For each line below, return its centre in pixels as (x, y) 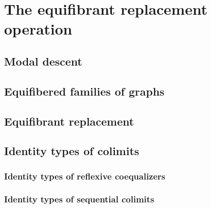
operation (38, 29)
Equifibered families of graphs (84, 91)
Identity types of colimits (72, 151)
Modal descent (43, 61)
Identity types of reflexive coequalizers (85, 176)
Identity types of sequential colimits (79, 199)
